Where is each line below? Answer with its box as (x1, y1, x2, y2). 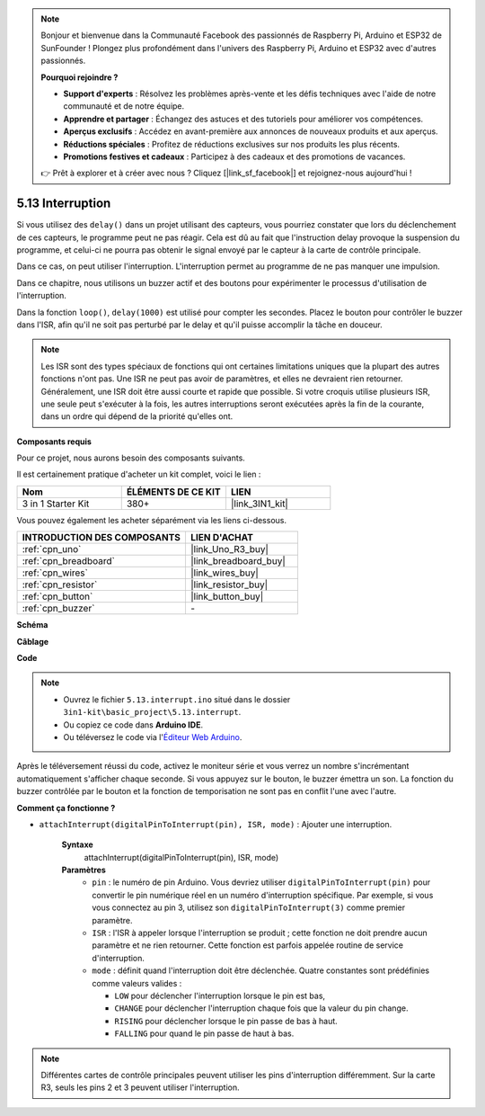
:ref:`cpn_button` (22, 590, 93, 603)
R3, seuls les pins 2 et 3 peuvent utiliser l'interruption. (40, 1082, 240, 1093)
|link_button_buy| (190, 590, 264, 603)
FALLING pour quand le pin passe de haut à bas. (114, 1028, 295, 1039)
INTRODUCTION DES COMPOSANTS (22, 531, 181, 544)
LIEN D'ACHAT (190, 531, 253, 544)
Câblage (16, 636, 49, 647)
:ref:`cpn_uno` (22, 543, 82, 556)
